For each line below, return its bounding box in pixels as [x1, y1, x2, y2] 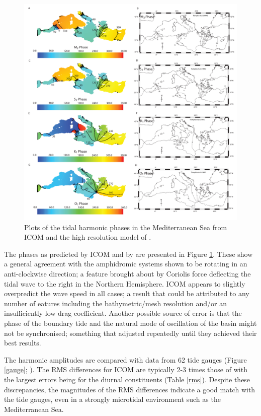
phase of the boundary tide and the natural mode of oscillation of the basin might [4, 317, 257, 328]
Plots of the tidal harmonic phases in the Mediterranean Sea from [24, 222, 227, 232]
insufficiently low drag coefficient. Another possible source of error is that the [4, 308, 242, 318]
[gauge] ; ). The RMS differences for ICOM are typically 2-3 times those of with [4, 364, 247, 375]
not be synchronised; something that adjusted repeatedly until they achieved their [4, 327, 257, 338]
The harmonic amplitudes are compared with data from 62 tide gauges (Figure [4, 354, 247, 365]
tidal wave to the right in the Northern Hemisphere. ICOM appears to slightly [4, 278, 245, 289]
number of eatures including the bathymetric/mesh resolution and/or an [4, 298, 227, 308]
